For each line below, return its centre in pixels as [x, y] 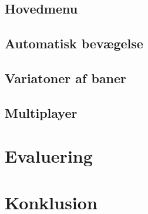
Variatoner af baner [66, 78]
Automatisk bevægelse [74, 43]
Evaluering [49, 156]
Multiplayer [41, 112]
